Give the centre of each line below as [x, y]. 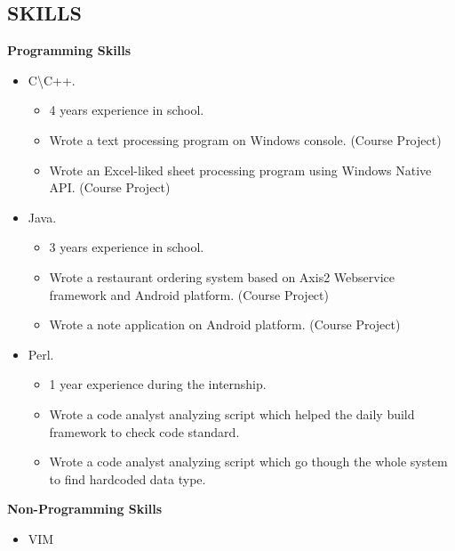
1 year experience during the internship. [158, 384]
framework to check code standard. [144, 431]
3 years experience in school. [127, 247]
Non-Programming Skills [85, 509]
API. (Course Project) [110, 187]
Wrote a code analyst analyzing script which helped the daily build [232, 413]
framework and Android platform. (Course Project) [189, 294]
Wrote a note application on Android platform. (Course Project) [225, 324]
